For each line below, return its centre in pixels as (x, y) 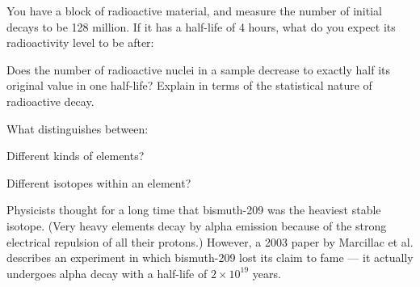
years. (267, 273)
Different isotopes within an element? (99, 182)
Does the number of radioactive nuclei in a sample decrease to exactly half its (199, 69)
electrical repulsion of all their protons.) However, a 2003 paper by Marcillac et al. (210, 241)
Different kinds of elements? (76, 156)
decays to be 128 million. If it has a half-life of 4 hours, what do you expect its (201, 26)
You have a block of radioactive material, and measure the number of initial (194, 11)
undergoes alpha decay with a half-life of (107, 273)
